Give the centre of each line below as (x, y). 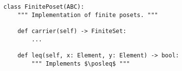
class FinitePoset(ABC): (44, 7)
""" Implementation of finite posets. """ (88, 15)
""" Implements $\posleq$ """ (81, 63)
